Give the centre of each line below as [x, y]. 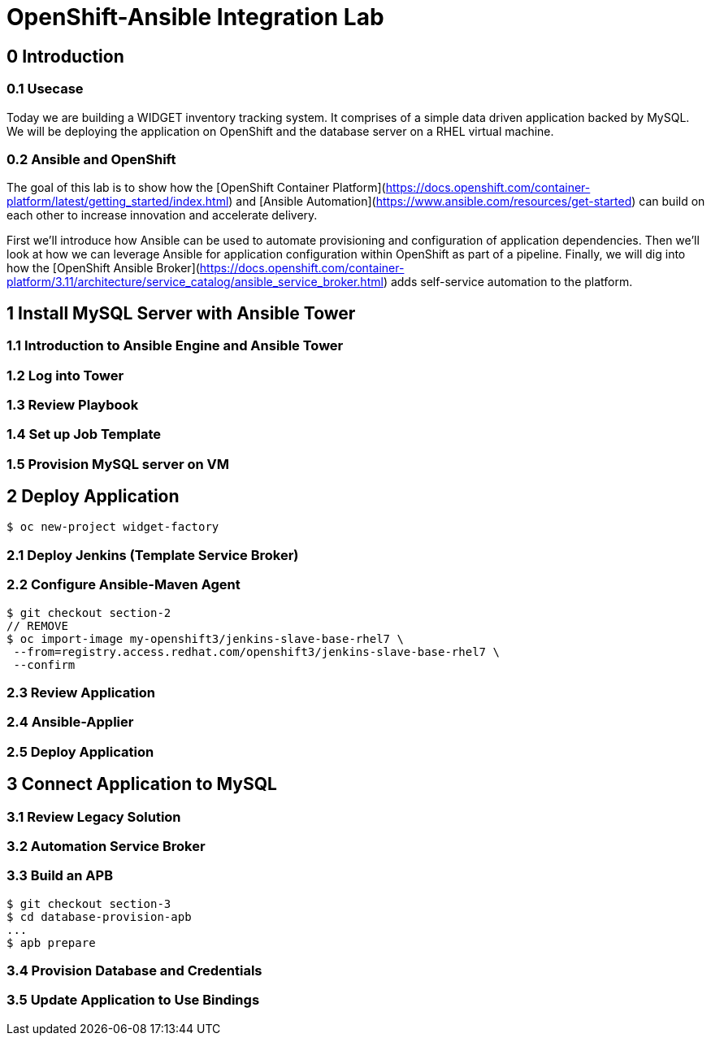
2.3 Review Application [81, 692]
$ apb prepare [51, 942]
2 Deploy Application [93, 497]
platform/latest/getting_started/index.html [118, 202]
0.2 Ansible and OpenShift [91, 159]
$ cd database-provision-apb [99, 916]
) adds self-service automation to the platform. [508, 282]
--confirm [44, 664]
